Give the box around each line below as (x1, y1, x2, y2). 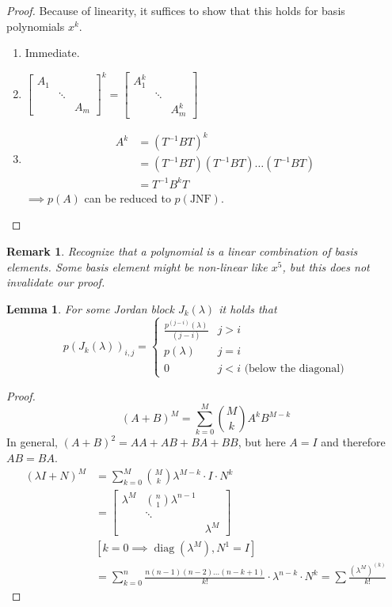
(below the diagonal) (244, 362, 344, 374)
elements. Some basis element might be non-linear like (6, 258, 268, 275)
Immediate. (25, 44, 80, 61)
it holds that (219, 300, 277, 317)
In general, (6, 434, 58, 450)
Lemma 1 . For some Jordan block (6, 300, 174, 317)
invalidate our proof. (6, 274, 105, 290)
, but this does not (282, 258, 370, 275)
